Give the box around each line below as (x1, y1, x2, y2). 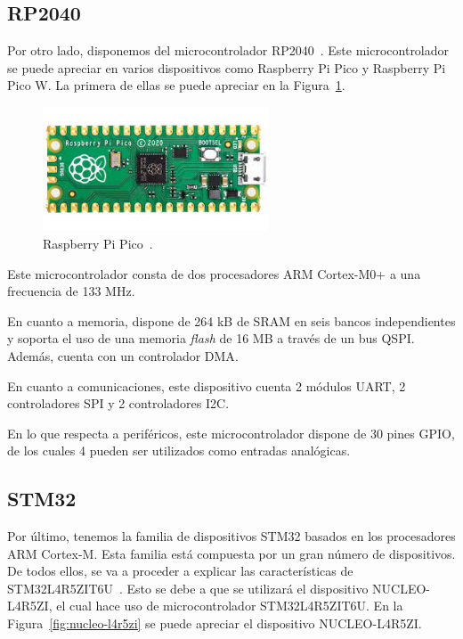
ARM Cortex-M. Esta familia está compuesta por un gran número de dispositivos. (7, 544, 456, 562)
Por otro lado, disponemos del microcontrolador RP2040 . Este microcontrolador (7, 41, 450, 60)
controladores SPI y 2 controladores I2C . (7, 394, 230, 413)
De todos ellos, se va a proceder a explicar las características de (7, 561, 353, 580)
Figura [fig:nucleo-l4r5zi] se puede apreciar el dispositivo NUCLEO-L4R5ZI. (7, 614, 422, 633)
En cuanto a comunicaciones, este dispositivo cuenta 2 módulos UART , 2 (7, 376, 406, 395)
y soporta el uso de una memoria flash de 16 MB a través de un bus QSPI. (7, 329, 415, 348)
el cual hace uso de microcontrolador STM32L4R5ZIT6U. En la (56, 596, 403, 615)
